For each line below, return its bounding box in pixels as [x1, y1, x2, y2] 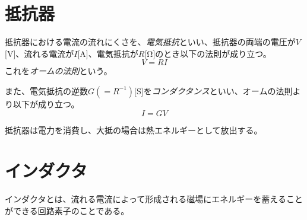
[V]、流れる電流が [5, 47, 74, 59]
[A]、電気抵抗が [77, 47, 138, 59]
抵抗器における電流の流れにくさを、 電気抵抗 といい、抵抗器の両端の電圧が [5, 36, 296, 48]
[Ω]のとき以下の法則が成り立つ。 [144, 47, 271, 59]
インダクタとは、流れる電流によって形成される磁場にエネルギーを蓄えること [5, 193, 303, 205]
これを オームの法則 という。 [5, 65, 112, 77]
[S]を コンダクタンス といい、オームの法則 [134, 84, 293, 97]
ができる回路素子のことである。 [5, 204, 129, 216]
